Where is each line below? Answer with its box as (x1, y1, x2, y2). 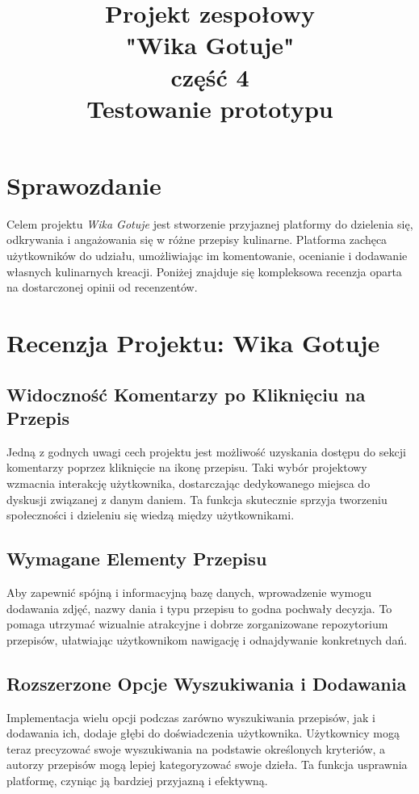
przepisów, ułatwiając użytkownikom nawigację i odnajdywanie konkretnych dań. (6, 631, 408, 648)
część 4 (170, 60, 249, 93)
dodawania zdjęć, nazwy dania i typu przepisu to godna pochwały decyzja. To (6, 599, 392, 616)
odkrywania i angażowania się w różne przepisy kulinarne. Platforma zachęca (6, 231, 388, 248)
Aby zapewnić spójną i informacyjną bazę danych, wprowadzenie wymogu (6, 583, 372, 600)
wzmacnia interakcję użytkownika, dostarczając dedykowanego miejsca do (6, 475, 371, 491)
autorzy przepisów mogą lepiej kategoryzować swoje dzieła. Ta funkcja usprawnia (6, 756, 408, 773)
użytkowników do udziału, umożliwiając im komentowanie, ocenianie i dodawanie (6, 247, 408, 264)
